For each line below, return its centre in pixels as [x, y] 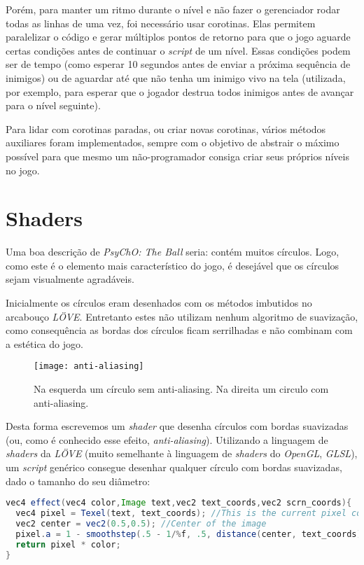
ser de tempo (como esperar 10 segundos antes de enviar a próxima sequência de [178, 64]
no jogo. [23, 170]
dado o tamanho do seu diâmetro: [78, 481]
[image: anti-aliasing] [89, 367]
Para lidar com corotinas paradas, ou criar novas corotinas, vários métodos [166, 128]
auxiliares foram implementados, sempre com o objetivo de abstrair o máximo [173, 142]
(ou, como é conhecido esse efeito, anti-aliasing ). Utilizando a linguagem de [167, 439]
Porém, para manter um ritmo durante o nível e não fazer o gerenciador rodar [173, 9]
